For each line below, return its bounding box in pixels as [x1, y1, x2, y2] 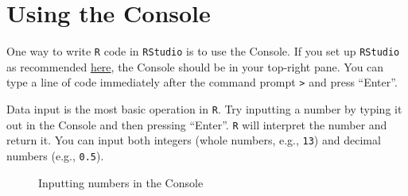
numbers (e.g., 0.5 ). [6, 148, 104, 163]
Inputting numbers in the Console [38, 174, 204, 190]
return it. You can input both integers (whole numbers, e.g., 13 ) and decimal [6, 132, 381, 148]
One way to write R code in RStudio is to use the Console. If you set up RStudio [6, 43, 400, 60]
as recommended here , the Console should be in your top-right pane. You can [6, 58, 384, 75]
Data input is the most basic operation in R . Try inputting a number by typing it [6, 101, 402, 117]
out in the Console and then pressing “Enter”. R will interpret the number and [6, 116, 387, 133]
